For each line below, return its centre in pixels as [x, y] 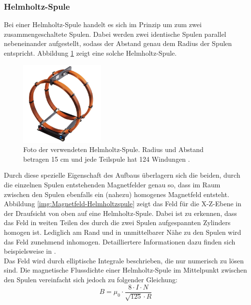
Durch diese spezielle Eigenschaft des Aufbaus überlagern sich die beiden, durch [122, 175]
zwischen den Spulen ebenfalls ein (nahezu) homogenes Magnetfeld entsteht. [117, 194]
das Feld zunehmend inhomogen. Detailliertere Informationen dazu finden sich [120, 241]
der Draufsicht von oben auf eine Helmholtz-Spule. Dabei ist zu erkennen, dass [120, 213]
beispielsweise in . [30, 251]
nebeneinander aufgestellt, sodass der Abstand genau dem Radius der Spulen [118, 43]
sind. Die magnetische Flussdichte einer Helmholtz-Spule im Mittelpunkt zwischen [125, 270]
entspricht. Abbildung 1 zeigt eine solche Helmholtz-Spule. [90, 53]
